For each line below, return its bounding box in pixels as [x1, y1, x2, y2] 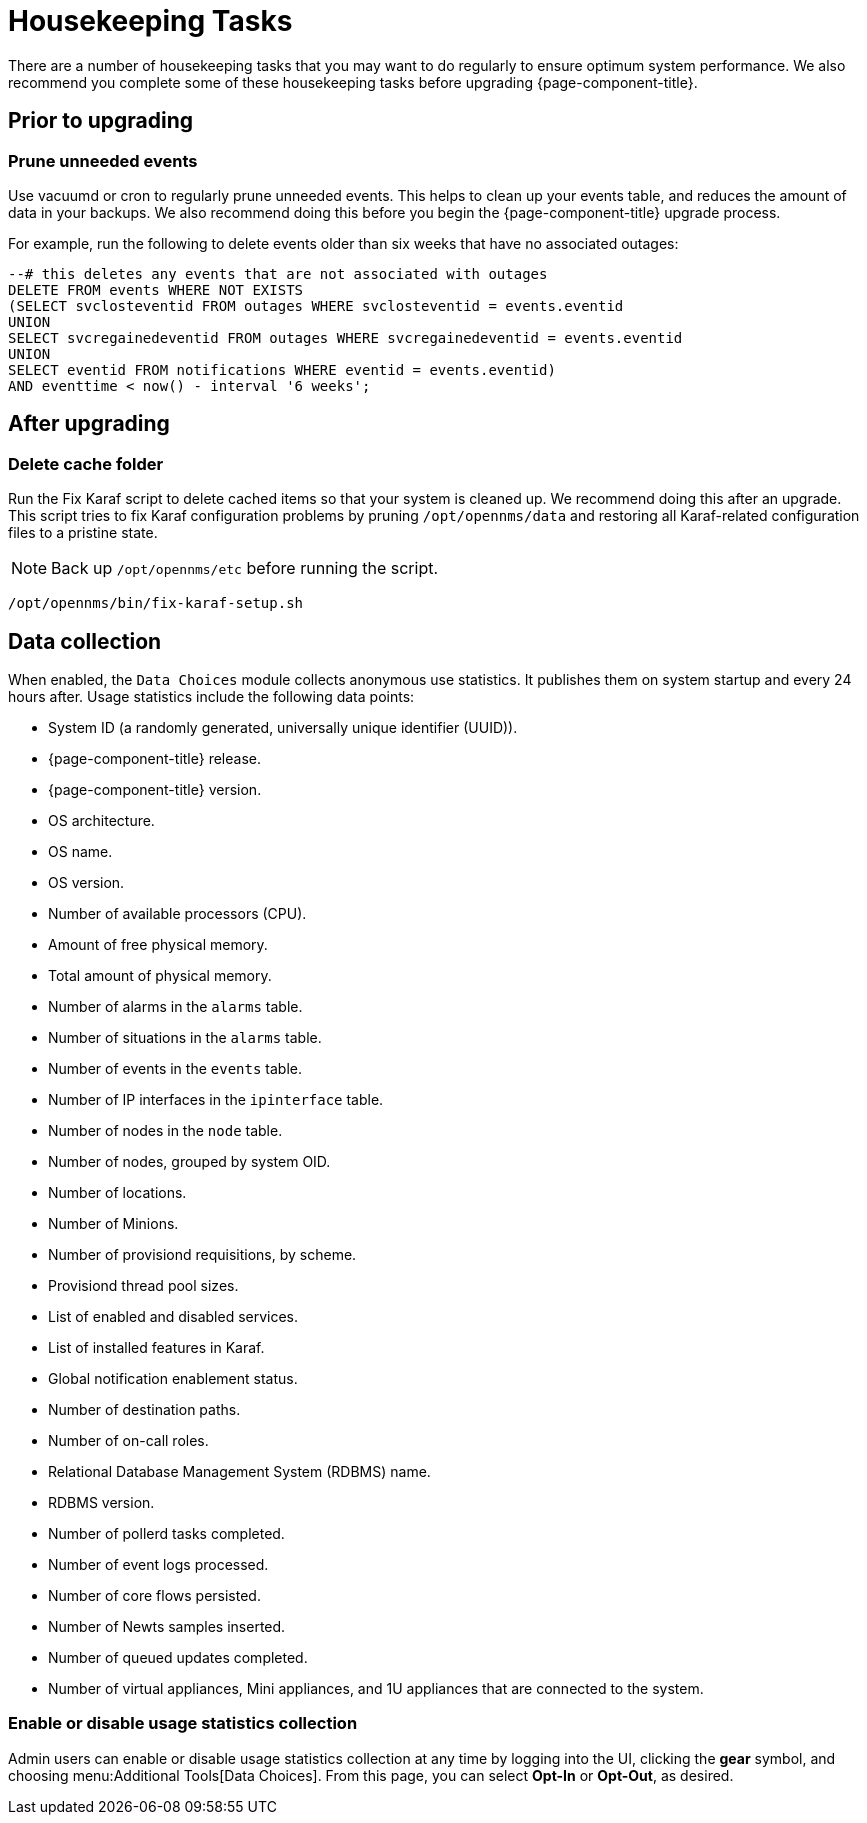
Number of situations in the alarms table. [48, 1029, 322, 1047]
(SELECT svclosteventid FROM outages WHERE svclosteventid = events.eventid [8, 297, 624, 314]
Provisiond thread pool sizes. [48, 1277, 239, 1295]
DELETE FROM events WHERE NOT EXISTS [8, 281, 304, 298]
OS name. [48, 843, 113, 861]
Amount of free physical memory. [48, 936, 268, 954]
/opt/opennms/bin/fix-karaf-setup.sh [8, 595, 304, 612]
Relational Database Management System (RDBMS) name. [48, 1463, 431, 1481]
